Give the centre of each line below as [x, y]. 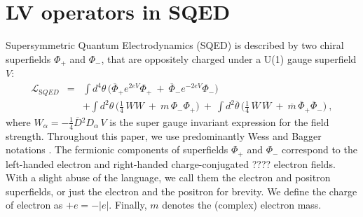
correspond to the [320, 149]
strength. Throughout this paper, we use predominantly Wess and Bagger [164, 135]
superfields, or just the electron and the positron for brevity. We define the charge [181, 191]
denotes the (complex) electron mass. [242, 205]
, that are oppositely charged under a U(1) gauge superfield [229, 58]
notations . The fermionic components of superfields [117, 149]
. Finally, [128, 205]
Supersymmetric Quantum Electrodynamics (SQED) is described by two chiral [175, 45]
